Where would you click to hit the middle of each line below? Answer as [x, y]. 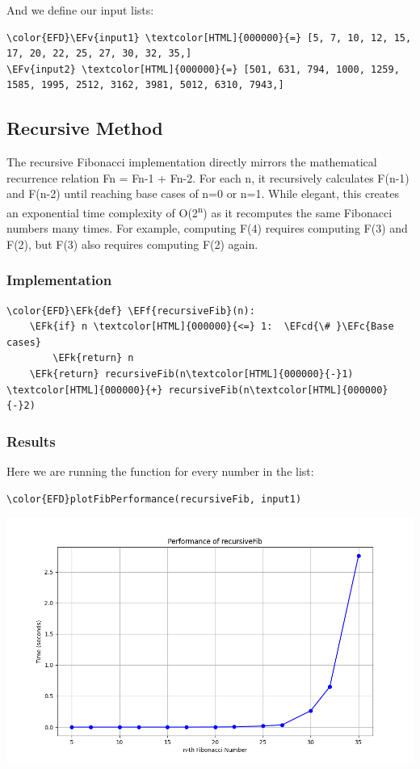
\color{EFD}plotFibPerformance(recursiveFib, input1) [154, 499]
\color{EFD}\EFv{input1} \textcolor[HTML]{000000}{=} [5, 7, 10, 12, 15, [209, 38]
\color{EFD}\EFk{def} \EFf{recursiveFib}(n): [131, 311]
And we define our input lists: [80, 10]
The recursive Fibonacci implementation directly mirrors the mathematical [192, 162]
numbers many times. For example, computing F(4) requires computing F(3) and [207, 228]
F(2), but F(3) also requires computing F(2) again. [132, 244]
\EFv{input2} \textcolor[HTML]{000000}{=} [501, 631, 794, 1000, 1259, [203, 69]
